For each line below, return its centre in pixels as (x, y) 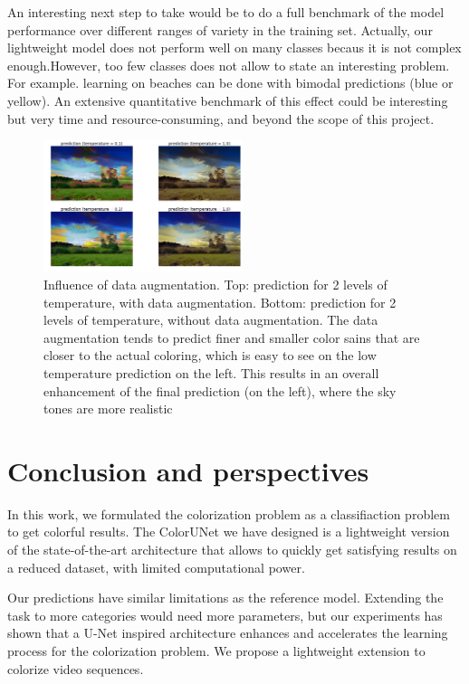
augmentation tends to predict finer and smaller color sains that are (232, 337)
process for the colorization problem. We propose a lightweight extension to (216, 650)
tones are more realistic (108, 408)
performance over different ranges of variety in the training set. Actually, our (220, 29)
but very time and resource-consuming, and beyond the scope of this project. (221, 118)
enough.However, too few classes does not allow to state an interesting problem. (229, 65)
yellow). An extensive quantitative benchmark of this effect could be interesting (228, 100)
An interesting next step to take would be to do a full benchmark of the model (226, 12)
